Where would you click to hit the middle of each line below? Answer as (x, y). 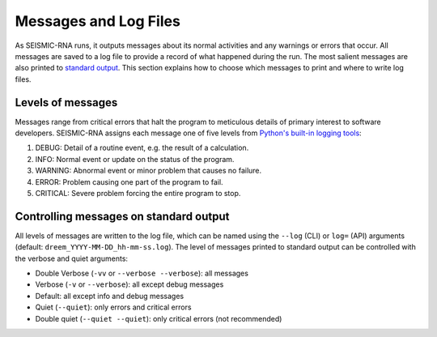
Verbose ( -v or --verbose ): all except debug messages (129, 284)
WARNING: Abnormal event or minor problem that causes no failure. (148, 171)
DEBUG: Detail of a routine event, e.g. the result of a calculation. (142, 148)
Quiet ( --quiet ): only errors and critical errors (113, 307)
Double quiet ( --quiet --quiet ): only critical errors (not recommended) (159, 318)
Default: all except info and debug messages (110, 296)
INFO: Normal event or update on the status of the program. (135, 159)
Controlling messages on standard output (122, 216)
